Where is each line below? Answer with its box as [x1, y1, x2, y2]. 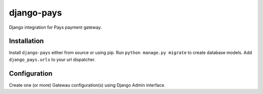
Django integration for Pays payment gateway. [9, 24, 102, 30]
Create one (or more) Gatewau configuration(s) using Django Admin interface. [9, 82, 166, 88]
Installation [9, 37, 44, 45]
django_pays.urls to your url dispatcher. [9, 56, 96, 62]
